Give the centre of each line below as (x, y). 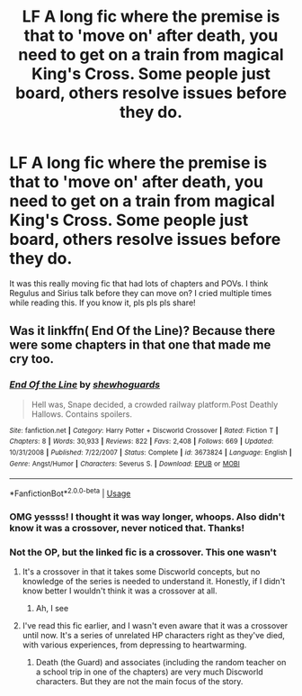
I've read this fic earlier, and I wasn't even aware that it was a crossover (155, 626)
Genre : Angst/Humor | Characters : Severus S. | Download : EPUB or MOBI (124, 464)
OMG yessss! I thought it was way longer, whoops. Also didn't (147, 517)
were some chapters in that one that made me (140, 345)
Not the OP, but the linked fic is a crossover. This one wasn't (143, 552)
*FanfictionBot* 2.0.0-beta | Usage (70, 493)
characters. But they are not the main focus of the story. (139, 682)
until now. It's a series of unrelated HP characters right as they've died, (154, 636)
